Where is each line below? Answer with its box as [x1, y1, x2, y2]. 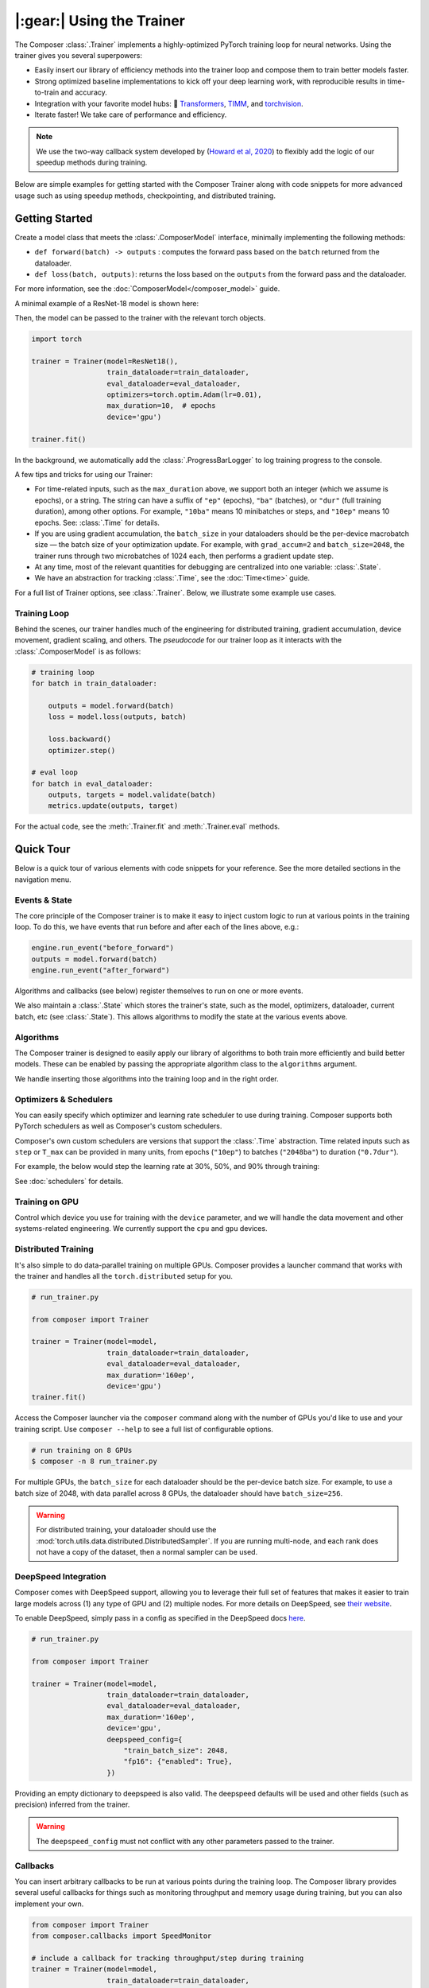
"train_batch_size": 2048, [123, 1745, 229, 1755]
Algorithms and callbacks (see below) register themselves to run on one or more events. [14, 986, 303, 996]
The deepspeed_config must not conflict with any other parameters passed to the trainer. [36, 1836, 335, 1846]
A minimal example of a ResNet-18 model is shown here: [14, 298, 199, 308]
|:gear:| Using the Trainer [14, 12, 186, 29]
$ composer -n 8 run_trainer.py [31, 1457, 158, 1466]
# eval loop [31, 768, 79, 777]
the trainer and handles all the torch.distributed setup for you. [14, 1271, 234, 1280]
